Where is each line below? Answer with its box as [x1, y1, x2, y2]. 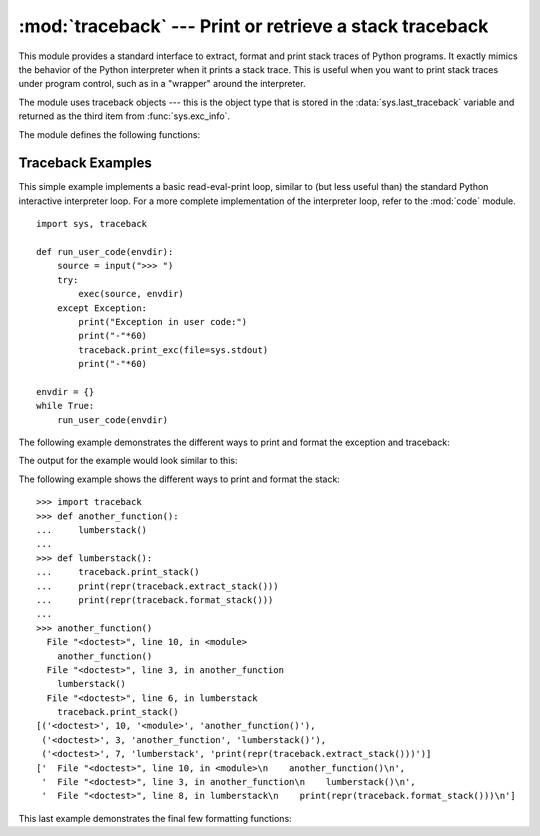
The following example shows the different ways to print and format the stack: [18, 473, 340, 485]
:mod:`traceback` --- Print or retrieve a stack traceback [18, 15, 489, 37]
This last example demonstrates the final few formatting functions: [18, 812, 292, 824]
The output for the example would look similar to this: [18, 455, 238, 467]
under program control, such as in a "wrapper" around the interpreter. [18, 78, 306, 90]
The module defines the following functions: [18, 128, 200, 140]
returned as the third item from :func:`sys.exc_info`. [18, 110, 230, 122]
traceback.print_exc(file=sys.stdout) [78, 344, 269, 355]
